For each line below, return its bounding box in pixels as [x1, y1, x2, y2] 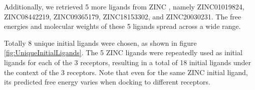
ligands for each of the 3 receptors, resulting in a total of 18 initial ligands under [4, 57, 251, 67]
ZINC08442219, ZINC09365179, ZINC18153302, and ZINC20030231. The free [4, 11, 241, 21]
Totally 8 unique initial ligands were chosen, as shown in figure [4, 37, 197, 48]
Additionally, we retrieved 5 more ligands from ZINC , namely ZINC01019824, [4, 1, 244, 11]
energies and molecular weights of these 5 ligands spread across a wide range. [4, 21, 241, 31]
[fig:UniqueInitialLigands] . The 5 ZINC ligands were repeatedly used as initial [4, 47, 242, 58]
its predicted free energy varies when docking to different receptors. [4, 77, 210, 87]
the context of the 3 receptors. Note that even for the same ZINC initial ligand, [4, 67, 248, 77]
